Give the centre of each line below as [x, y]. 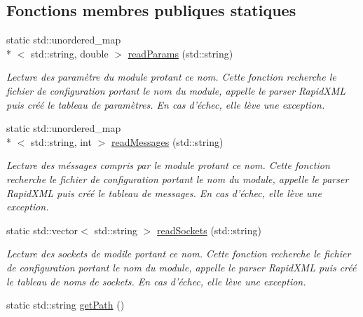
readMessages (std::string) [167, 141]
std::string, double [69, 53]
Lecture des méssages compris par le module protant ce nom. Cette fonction [168, 165]
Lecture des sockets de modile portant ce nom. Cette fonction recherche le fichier [179, 254]
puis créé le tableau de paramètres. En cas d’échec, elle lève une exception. [166, 104]
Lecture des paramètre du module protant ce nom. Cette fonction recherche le [171, 77]
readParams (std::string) [180, 53]
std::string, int [61, 141]
